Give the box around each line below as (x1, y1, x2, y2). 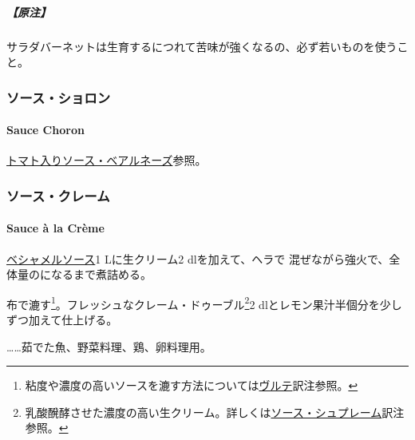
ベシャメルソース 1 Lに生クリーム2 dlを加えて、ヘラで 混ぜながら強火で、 (6, 250, 389, 267)
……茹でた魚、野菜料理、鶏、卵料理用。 (6, 338, 211, 355)
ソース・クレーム (6, 185, 110, 205)
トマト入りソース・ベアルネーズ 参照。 (6, 152, 207, 168)
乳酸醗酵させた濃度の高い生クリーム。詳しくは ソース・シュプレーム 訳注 (25, 403, 405, 420)
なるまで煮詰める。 (50, 266, 152, 283)
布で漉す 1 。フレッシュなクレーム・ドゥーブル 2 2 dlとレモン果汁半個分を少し (6, 293, 402, 312)
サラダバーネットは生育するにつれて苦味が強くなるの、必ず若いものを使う (6, 38, 397, 54)
